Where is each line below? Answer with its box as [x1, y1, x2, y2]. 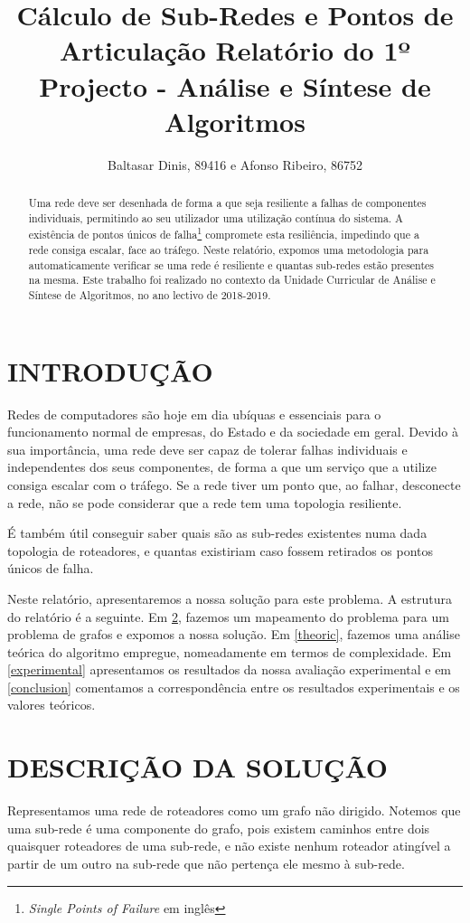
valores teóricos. [7, 695, 96, 714]
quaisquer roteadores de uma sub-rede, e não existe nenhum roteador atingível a [7, 836, 451, 855]
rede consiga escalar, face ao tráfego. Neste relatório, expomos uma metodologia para [28, 242, 429, 258]
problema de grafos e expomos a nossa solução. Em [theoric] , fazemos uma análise [7, 625, 460, 644]
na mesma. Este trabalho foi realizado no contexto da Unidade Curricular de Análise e [28, 272, 436, 287]
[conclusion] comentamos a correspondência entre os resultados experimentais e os [7, 677, 460, 696]
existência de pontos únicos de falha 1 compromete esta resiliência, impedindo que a [28, 224, 419, 242]
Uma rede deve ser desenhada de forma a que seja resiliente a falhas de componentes [28, 195, 427, 211]
